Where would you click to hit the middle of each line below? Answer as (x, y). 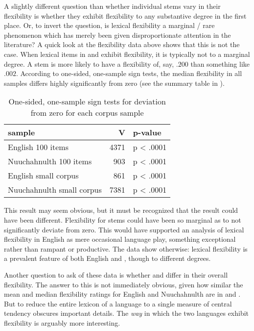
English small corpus (43, 176)
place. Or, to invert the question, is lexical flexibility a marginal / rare (109, 25)
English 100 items (38, 147)
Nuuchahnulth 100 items (50, 161)
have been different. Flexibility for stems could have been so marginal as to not (123, 219)
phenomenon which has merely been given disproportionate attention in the (117, 35)
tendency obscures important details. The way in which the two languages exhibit (127, 313)
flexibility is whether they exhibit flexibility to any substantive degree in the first (125, 15)
